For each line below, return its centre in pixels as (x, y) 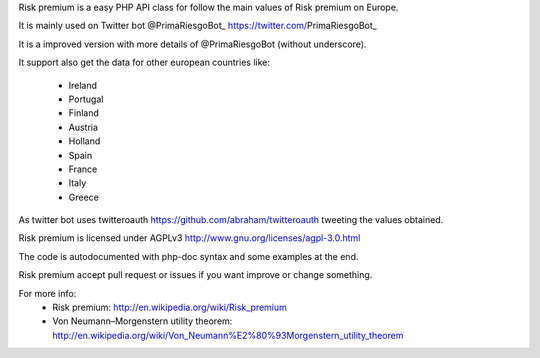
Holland (84, 141)
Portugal (86, 99)
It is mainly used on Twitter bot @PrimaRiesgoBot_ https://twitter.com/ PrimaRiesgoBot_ (197, 26)
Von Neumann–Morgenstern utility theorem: (142, 321)
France (83, 169)
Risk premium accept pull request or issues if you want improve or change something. (195, 275)
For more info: (47, 293)
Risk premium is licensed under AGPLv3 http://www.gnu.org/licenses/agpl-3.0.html (189, 238)
